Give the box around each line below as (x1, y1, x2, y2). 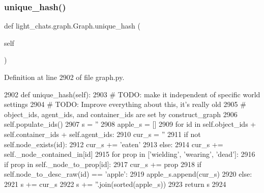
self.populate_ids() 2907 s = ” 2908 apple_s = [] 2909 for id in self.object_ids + (4, 119, 256, 129)
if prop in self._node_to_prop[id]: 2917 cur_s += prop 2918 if (4, 158, 201, 169)
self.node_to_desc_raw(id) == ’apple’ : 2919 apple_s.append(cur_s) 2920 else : (4, 169, 252, 179)
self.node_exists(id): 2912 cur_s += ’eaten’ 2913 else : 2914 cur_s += (4, 139, 223, 149)
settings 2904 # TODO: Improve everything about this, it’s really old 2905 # (4, 99, 246, 109)
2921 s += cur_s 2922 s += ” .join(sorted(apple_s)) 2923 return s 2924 (4, 178, 226, 189)
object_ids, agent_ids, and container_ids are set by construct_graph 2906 (4, 108, 238, 119)
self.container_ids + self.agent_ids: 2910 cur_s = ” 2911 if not (4, 128, 201, 139)
